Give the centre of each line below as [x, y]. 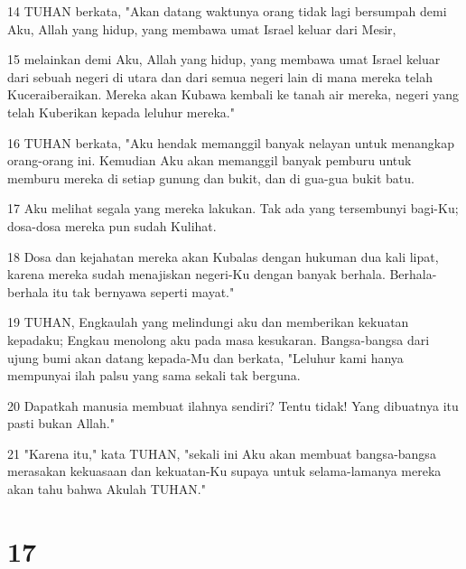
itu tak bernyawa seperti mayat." [144, 291]
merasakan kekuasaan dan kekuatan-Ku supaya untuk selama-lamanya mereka [224, 471]
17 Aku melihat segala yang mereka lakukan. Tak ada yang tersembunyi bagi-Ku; [233, 208]
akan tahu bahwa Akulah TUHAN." [107, 489]
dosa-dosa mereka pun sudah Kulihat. [112, 225]
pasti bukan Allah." [61, 423]
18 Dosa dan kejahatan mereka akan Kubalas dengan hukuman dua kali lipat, [223, 256]
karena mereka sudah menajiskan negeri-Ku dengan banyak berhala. [196, 274]
